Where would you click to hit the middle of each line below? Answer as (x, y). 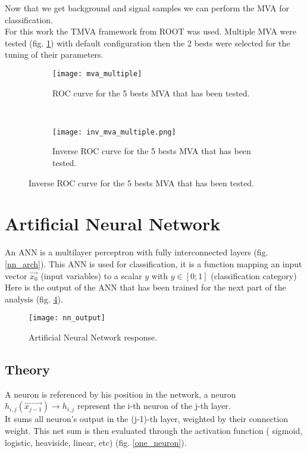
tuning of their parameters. (54, 54)
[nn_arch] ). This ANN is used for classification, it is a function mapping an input (153, 263)
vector (16, 275)
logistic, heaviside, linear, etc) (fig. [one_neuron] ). (96, 442)
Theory (28, 369)
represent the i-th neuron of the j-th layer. (154, 406)
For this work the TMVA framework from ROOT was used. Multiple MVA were (151, 31)
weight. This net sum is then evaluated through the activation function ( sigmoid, (154, 430)
